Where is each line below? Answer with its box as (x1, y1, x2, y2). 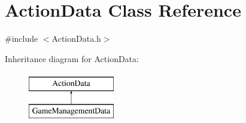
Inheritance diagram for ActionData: (5, 52, 139, 64)
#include (5, 32, 38, 45)
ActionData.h (51, 32, 101, 45)
